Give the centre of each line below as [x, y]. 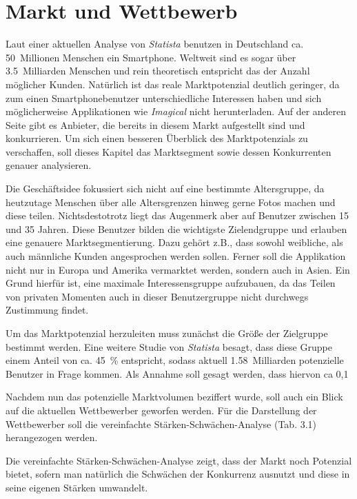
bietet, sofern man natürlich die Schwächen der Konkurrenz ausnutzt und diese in [178, 474]
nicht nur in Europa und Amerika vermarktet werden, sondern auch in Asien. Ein [178, 269]
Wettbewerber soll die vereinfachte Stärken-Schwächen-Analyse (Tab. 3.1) [161, 424]
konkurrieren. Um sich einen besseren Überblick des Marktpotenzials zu [157, 138]
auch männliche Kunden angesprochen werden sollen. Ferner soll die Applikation [176, 256]
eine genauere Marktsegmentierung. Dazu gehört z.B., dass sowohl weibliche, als [174, 242]
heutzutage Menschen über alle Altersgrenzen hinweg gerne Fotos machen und [171, 202]
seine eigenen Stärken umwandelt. [77, 487]
